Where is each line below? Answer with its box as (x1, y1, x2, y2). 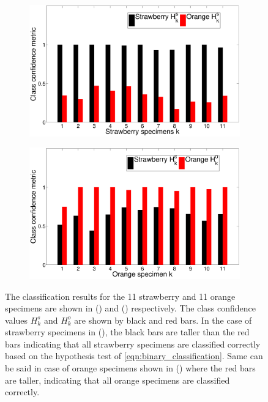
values (5, 313, 28, 326)
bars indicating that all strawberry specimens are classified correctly (5, 337, 261, 350)
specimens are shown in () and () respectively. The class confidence (5, 302, 256, 315)
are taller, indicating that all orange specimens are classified (5, 373, 230, 386)
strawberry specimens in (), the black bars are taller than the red (5, 326, 250, 338)
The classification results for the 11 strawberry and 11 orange (5, 289, 236, 302)
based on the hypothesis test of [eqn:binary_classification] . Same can (5, 349, 263, 362)
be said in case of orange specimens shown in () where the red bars (5, 362, 256, 374)
